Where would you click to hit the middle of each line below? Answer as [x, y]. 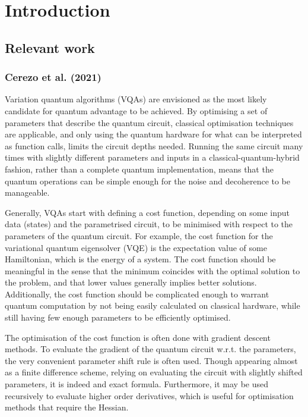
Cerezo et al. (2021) [53, 77]
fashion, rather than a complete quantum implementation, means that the [139, 169]
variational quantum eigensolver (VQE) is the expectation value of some [136, 247]
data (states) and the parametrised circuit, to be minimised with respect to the [149, 224]
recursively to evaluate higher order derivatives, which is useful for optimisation [149, 395]
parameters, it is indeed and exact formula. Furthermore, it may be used [136, 384]
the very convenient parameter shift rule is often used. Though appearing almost [151, 360]
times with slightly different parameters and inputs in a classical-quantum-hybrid [152, 157]
